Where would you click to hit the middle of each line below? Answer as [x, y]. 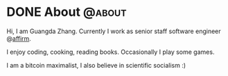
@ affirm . [19, 38]
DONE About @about [67, 12]
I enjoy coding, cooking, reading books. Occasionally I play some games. [111, 52]
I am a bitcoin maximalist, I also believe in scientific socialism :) [96, 65]
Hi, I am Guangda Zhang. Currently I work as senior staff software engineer [114, 31]
